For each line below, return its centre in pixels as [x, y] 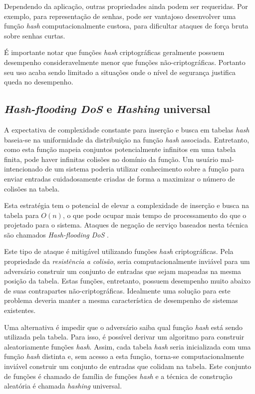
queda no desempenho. [39, 82]
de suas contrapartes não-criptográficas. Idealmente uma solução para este [117, 290]
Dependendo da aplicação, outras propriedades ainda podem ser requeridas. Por [126, 6]
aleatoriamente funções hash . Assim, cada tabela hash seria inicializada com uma [127, 346]
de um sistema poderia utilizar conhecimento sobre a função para [145, 169]
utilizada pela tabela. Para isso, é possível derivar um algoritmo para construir [124, 337]
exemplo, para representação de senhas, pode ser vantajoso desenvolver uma [120, 16]
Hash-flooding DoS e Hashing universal [107, 109]
